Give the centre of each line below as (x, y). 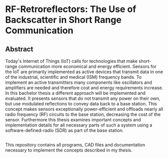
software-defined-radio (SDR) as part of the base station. (64, 130)
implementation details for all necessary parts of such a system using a (79, 125)
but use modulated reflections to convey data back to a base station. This (81, 104)
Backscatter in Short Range (63, 20)
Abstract (19, 49)
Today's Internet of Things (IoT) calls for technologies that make (71, 61)
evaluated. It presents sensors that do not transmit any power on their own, (83, 98)
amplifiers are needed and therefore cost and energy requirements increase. (84, 88)
